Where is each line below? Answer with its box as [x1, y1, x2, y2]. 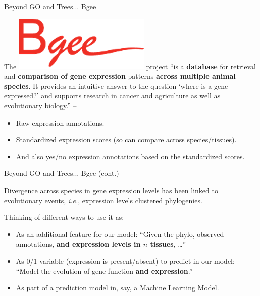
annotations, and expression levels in [16, 239, 141, 249]
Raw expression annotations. [16, 117, 105, 128]
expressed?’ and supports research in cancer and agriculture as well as [4, 90, 221, 101]
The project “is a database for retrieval [4, 61, 256, 71]
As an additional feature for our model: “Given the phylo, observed [16, 228, 224, 239]
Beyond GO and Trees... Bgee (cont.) [4, 168, 119, 179]
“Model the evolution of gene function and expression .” [16, 265, 193, 276]
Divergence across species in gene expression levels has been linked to [4, 185, 218, 195]
